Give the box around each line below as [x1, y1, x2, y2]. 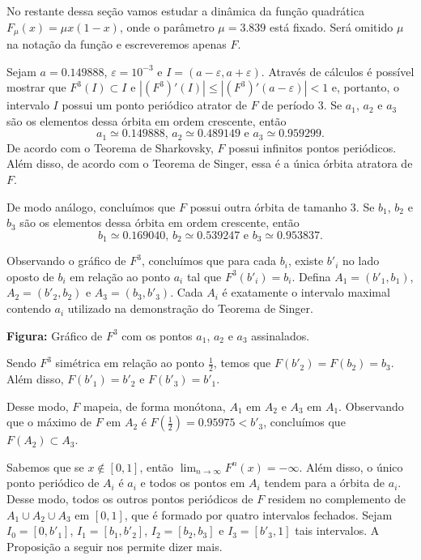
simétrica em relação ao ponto [55, 354, 205, 371]
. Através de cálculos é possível [261, 62, 415, 79]
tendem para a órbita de [264, 474, 385, 491]
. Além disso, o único [299, 458, 403, 475]
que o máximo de [6, 413, 91, 430]
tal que [186, 267, 222, 284]
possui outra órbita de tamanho [189, 198, 347, 215]
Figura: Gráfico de [6, 327, 103, 344]
